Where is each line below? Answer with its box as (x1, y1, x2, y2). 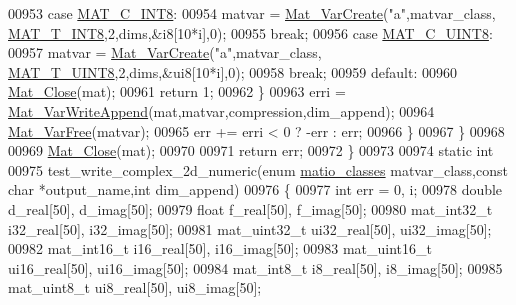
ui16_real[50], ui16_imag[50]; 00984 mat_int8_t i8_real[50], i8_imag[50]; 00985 (8, 257, 503, 278)
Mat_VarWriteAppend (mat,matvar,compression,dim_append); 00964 (8, 100, 435, 121)
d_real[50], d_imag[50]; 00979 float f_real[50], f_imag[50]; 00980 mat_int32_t (8, 198, 493, 219)
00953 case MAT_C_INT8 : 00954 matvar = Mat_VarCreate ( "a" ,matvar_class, (8, 3, 496, 23)
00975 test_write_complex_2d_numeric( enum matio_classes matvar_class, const (8, 159, 508, 180)
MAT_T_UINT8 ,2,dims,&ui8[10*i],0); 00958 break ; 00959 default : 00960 (8, 61, 457, 82)
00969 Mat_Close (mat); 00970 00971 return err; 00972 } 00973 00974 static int (8, 140, 494, 161)
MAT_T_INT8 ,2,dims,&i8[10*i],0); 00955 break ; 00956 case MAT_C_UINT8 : (8, 22, 493, 43)
